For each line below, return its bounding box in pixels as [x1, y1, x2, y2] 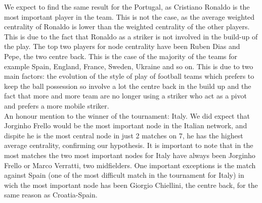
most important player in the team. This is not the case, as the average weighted [4, 11, 255, 22]
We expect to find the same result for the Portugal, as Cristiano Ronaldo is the [4, 2, 250, 12]
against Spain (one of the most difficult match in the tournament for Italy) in [4, 170, 244, 180]
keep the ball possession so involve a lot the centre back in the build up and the [4, 80, 251, 91]
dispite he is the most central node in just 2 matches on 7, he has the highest [4, 130, 243, 140]
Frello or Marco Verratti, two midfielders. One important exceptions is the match [4, 160, 256, 170]
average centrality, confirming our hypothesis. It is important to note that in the [4, 140, 253, 150]
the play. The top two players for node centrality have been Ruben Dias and [4, 41, 240, 52]
